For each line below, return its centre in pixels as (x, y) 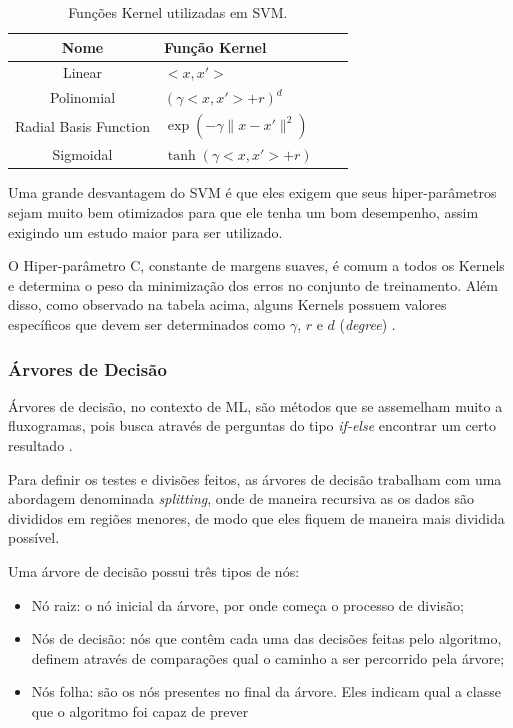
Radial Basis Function (82, 125)
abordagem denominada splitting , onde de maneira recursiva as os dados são (241, 498)
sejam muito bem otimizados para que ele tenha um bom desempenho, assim (243, 212)
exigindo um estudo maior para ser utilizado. (145, 231)
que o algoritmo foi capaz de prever (140, 710)
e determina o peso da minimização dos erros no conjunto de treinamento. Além (253, 284)
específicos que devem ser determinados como (147, 324)
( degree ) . (367, 324)
